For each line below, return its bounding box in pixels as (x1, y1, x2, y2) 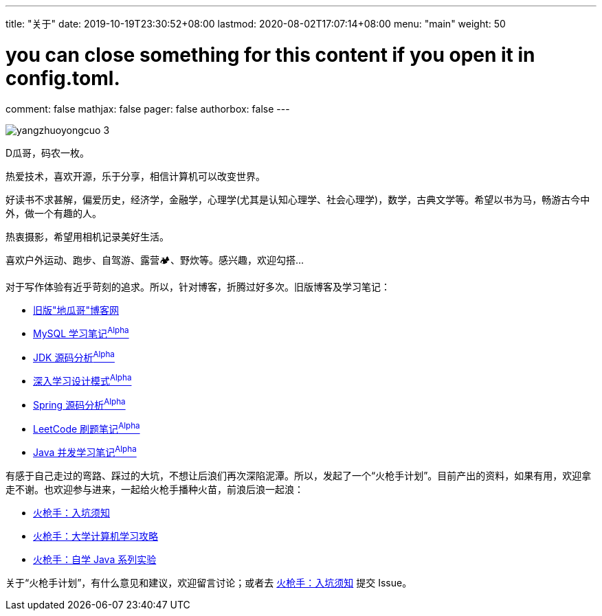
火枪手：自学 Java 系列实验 (33, 554, 157, 566)
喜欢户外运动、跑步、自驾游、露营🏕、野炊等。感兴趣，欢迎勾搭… (5, 253, 304, 266)
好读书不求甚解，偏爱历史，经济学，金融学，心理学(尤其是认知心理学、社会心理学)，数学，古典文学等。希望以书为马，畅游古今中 (5, 193, 590, 205)
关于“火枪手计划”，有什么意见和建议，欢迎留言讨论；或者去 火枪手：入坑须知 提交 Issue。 (5, 577, 412, 589)
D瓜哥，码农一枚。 (5, 146, 90, 159)
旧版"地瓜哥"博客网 (33, 304, 120, 316)
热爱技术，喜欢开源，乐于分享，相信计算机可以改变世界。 (5, 170, 265, 182)
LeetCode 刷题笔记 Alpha (33, 421, 140, 435)
